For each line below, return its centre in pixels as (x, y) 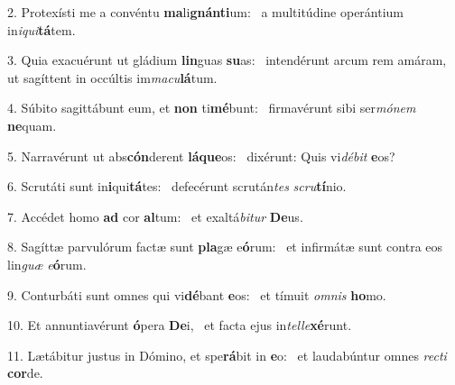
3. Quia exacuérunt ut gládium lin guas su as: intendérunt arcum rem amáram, (227, 60)
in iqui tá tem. (42, 29)
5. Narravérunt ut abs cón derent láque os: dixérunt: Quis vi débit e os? (201, 156)
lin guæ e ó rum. (47, 264)
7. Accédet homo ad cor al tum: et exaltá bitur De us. (155, 216)
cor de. (25, 373)
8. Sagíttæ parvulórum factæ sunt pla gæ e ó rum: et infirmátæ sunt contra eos (225, 247)
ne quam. (32, 125)
